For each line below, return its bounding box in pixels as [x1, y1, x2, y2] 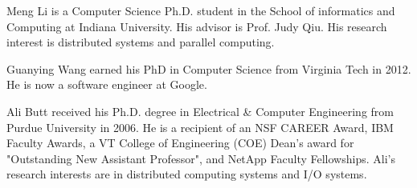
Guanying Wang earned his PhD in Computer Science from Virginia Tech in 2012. [6, 60, 411, 77]
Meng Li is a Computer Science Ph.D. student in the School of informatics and [6, 2, 395, 18]
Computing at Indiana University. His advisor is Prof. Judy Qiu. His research [6, 18, 387, 34]
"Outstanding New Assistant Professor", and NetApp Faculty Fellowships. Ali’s [6, 150, 395, 166]
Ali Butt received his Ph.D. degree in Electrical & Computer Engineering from [6, 102, 394, 119]
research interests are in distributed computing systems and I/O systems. [6, 166, 367, 182]
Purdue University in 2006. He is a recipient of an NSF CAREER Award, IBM [6, 118, 394, 135]
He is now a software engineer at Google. [6, 76, 207, 93]
